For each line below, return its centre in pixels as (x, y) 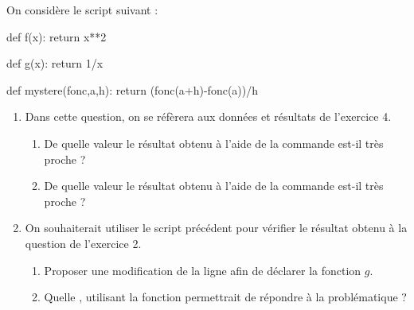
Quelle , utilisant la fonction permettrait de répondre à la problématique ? (225, 297)
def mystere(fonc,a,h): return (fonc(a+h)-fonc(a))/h (133, 89)
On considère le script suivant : (82, 10)
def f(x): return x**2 (57, 36)
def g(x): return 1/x (55, 63)
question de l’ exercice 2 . (83, 243)
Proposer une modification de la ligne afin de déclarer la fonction (203, 270)
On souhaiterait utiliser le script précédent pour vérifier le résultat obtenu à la (216, 228)
